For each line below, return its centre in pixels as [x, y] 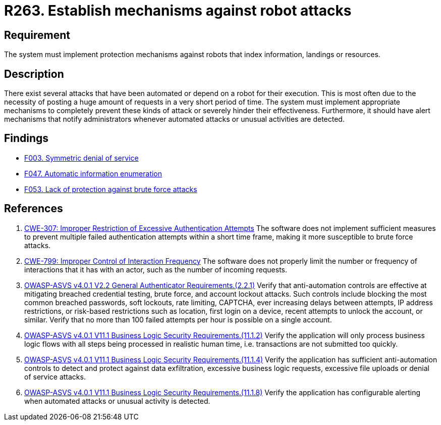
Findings [26, 138]
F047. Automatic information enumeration [93, 173]
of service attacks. [55, 376]
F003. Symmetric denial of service [81, 158]
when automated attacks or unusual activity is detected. [117, 401]
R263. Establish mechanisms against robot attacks [178, 11]
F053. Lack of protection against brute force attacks [111, 189]
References [34, 209]
